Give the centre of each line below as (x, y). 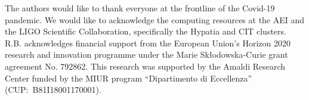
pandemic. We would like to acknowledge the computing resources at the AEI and (155, 19)
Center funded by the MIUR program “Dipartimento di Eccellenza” (129, 78)
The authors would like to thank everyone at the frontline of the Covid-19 (140, 8)
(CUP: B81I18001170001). (53, 90)
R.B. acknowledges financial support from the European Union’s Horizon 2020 (148, 43)
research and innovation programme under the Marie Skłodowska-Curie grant (146, 54)
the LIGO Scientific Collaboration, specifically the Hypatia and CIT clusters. (146, 31)
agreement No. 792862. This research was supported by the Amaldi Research (145, 66)
